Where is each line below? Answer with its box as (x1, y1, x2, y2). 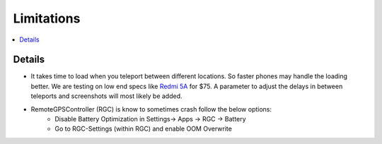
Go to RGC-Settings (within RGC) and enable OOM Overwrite (54, 124, 233, 133)
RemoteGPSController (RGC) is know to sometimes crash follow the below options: (30, 104, 272, 113)
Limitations (13, 11, 81, 26)
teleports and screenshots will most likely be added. (30, 92, 183, 100)
